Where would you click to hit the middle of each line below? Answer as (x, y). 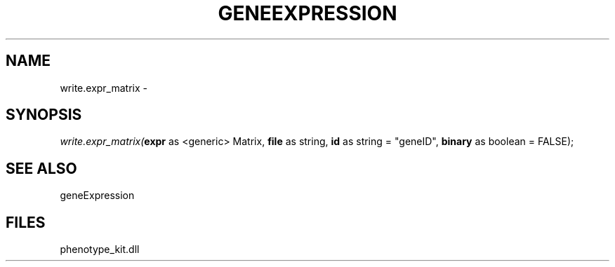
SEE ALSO (41, 168)
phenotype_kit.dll (100, 249)
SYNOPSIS (44, 115)
